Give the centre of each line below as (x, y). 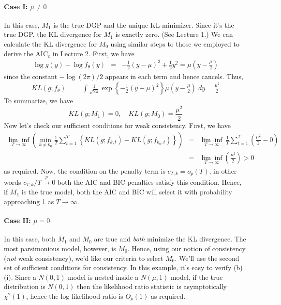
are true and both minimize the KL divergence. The (170, 239)
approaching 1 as (29, 201)
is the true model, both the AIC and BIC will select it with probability (127, 192)
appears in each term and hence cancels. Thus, (174, 76)
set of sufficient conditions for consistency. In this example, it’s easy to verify (118, 267)
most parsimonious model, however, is (60, 248)
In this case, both (30, 239)
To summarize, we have (38, 101)
